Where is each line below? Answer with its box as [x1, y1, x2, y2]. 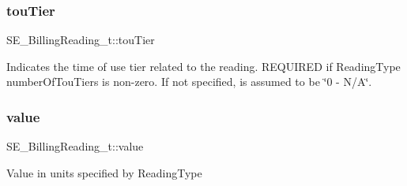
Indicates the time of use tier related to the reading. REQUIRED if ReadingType [6, 58, 401, 74]
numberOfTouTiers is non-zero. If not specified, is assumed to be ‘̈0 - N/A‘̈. [6, 73, 372, 90]
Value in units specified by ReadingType [6, 164, 202, 180]
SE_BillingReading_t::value [6, 138, 144, 154]
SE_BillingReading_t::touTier [6, 32, 155, 48]
